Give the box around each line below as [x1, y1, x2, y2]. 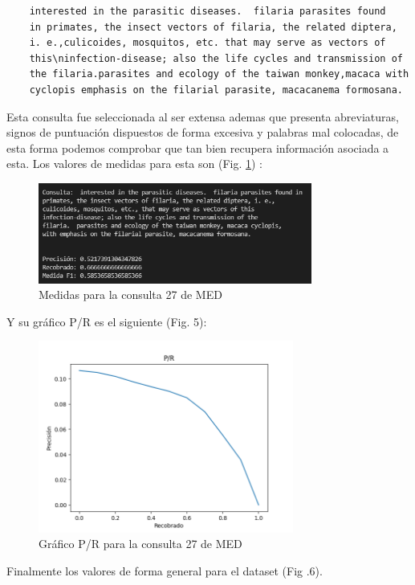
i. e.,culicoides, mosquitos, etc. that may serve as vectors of [29, 37, 386, 49]
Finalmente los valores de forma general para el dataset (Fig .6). [6, 562, 323, 579]
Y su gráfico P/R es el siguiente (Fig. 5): [6, 313, 207, 329]
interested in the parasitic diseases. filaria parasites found [29, 6, 386, 17]
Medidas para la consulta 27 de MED [39, 286, 222, 303]
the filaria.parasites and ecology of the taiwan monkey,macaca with [29, 68, 409, 80]
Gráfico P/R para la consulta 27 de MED [39, 535, 242, 552]
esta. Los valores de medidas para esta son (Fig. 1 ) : [6, 155, 262, 172]
